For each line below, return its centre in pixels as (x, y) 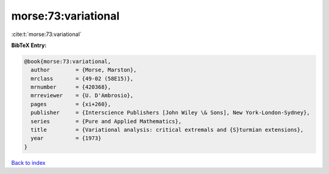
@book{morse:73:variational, (68, 61)
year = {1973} (66, 138)
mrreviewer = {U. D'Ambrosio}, (82, 96)
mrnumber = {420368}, (71, 87)
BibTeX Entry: (29, 45)
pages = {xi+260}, (71, 104)
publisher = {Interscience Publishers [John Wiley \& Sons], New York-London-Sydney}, (170, 113)
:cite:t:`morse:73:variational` (46, 34)
